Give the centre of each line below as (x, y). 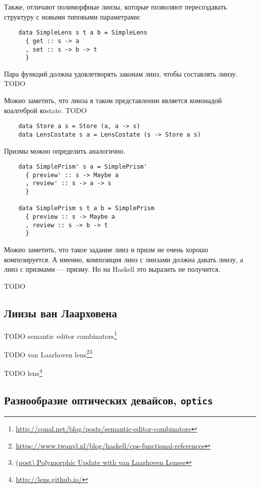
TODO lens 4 (23, 372)
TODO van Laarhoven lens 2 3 (48, 353)
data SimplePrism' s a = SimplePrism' (83, 167)
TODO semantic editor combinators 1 (60, 335)
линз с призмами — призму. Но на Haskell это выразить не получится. (112, 269)
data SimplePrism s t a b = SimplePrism (86, 208)
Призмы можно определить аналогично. (65, 150)
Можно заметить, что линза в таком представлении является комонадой (113, 100)
